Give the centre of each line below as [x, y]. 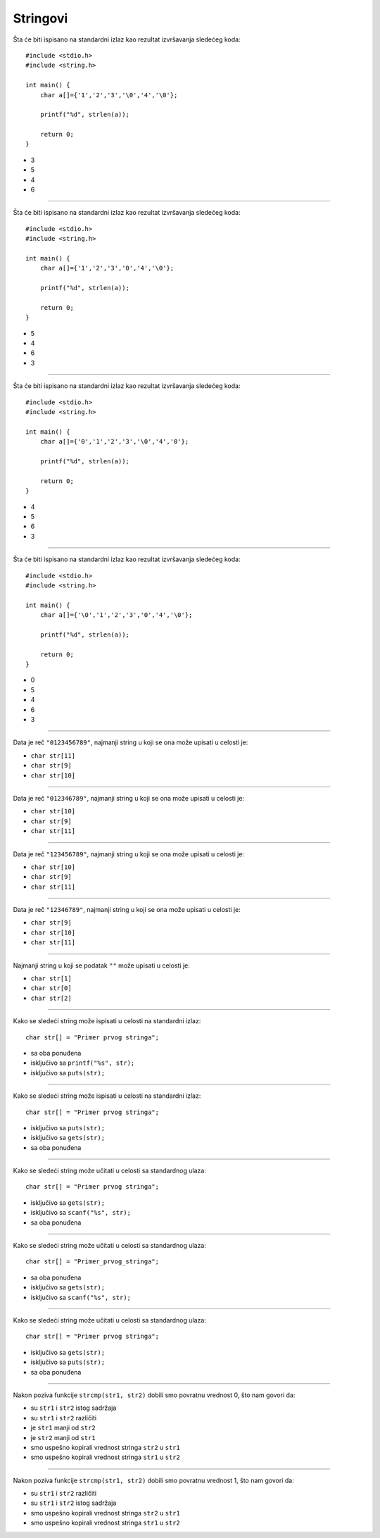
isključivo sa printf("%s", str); [83, 1063]
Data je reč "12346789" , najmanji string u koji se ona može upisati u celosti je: [127, 910]
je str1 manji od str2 [63, 1428]
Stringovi [40, 18]
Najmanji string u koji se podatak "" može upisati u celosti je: [101, 965]
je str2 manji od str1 [63, 1437]
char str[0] [51, 988]
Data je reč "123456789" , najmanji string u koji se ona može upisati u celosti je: [129, 854]
